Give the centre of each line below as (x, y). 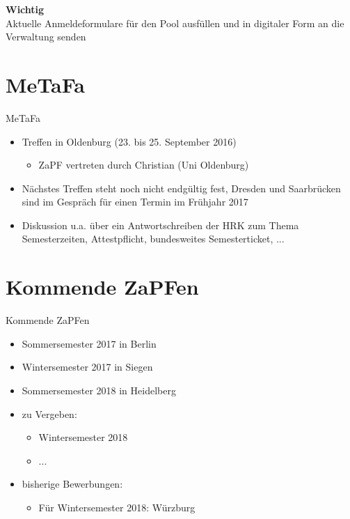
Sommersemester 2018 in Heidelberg (99, 390)
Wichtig (25, 9)
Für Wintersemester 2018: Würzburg (117, 507)
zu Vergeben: (49, 413)
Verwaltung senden (46, 37)
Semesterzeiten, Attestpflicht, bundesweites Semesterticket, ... (153, 239)
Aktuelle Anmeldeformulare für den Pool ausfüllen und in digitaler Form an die (175, 23)
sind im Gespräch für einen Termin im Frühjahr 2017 (135, 202)
